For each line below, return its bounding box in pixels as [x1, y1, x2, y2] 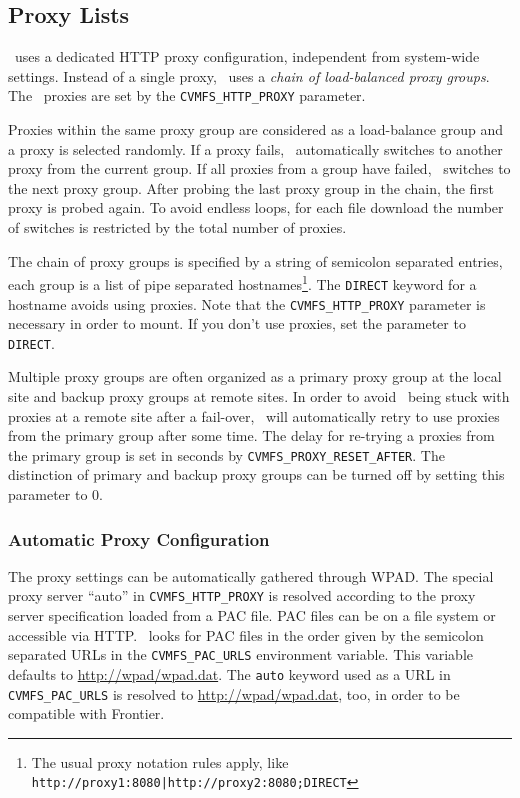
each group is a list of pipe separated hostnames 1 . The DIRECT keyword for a [8, 271, 477, 294]
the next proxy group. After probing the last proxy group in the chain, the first [8, 177, 494, 198]
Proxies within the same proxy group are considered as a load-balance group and [8, 119, 504, 140]
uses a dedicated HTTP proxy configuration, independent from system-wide [14, 46, 480, 67]
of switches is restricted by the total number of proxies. [8, 217, 347, 238]
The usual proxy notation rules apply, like [31, 751, 289, 772]
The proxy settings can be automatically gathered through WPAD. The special [8, 565, 494, 586]
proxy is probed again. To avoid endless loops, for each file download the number [8, 197, 504, 218]
